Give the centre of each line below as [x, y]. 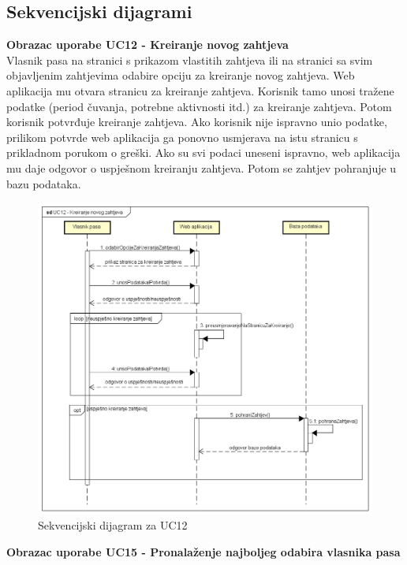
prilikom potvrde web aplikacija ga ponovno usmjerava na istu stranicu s [182, 137]
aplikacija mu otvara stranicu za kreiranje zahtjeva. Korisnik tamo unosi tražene [200, 90]
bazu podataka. [44, 183]
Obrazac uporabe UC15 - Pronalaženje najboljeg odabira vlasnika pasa [203, 551]
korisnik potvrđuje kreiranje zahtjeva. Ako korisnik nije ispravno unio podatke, [197, 122]
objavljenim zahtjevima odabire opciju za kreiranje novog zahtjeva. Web [181, 75]
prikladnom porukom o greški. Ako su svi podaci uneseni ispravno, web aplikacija [203, 152]
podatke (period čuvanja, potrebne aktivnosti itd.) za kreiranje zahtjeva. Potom [199, 106]
